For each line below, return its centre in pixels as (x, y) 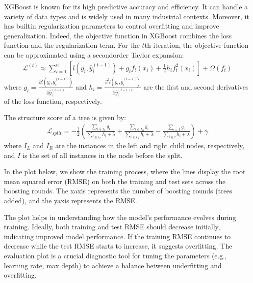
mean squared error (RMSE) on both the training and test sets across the (115, 181)
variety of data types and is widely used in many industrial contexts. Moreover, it (126, 16)
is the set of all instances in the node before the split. (103, 155)
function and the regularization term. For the (72, 45)
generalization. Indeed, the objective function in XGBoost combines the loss (118, 35)
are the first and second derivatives (196, 86)
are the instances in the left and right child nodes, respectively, (150, 145)
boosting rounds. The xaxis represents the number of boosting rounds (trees (118, 191)
